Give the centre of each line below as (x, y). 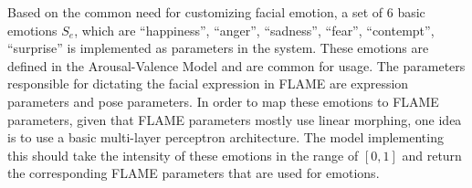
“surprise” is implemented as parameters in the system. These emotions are (218, 48)
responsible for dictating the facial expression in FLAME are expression (208, 84)
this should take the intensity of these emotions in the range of (183, 155)
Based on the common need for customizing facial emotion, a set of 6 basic (216, 12)
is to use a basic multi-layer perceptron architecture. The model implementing (226, 137)
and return (432, 155)
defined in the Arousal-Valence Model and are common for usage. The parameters (236, 65)
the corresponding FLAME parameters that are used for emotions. (194, 173)
